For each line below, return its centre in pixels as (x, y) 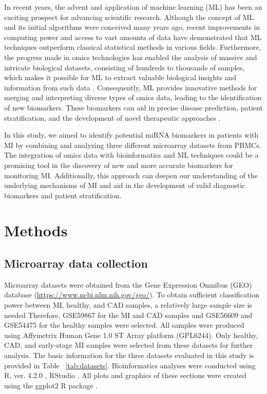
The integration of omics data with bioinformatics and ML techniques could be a (131, 155)
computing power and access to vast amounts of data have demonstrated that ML (133, 37)
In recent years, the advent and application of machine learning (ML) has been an (133, 7)
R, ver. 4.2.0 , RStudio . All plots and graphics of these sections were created (125, 375)
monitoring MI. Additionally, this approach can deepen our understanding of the (131, 175)
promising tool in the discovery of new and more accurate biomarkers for (119, 165)
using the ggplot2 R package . (51, 385)
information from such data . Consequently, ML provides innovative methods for (131, 87)
